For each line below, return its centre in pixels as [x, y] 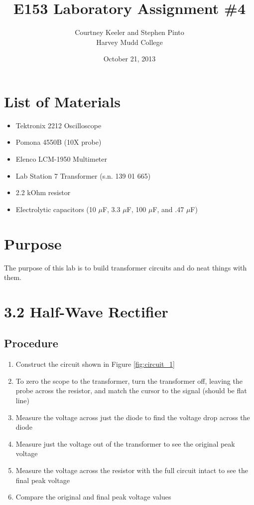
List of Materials [62, 101]
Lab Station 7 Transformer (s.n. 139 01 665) [83, 175]
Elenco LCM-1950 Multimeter [62, 159]
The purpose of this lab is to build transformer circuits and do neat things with [126, 267]
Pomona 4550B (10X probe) [59, 142]
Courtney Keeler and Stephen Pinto [129, 32]
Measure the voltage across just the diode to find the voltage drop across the [133, 417]
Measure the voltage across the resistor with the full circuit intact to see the [132, 470]
